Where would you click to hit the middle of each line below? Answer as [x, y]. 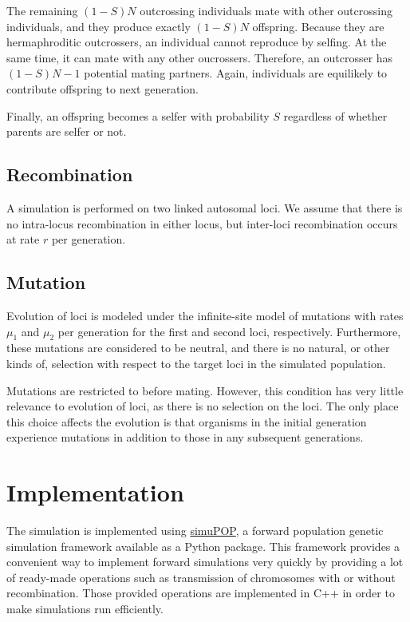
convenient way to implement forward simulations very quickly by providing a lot [205, 562]
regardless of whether [335, 115]
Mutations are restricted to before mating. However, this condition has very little [205, 390]
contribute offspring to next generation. [102, 88]
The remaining [42, 10]
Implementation [95, 492]
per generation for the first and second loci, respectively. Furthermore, [229, 331]
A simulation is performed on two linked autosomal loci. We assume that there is [205, 207]
